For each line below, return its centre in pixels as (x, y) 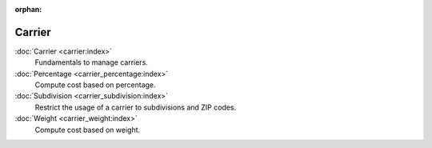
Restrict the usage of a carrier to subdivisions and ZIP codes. (136, 107)
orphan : (28, 9)
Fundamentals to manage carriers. (91, 62)
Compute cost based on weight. (88, 130)
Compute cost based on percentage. (95, 85)
